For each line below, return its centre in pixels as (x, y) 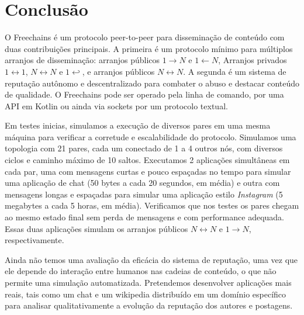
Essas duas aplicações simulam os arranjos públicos (96, 228)
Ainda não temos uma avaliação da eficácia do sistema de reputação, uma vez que (151, 259)
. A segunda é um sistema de (235, 71)
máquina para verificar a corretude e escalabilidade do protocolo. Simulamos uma (151, 136)
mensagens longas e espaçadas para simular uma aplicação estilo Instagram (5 (144, 194)
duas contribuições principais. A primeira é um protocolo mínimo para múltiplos (149, 48)
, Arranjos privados (253, 60)
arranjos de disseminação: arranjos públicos (82, 60)
